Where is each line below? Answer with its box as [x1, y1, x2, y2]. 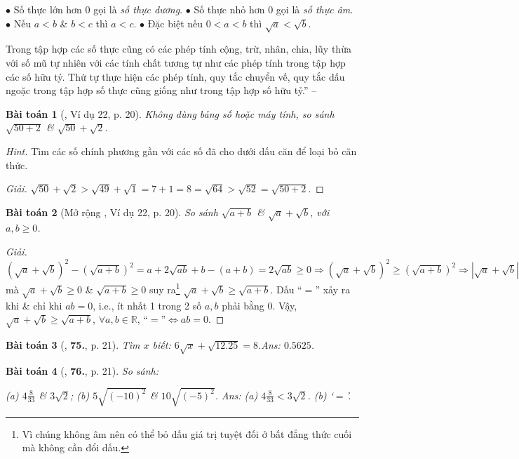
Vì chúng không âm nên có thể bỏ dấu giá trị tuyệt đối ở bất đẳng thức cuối [22, 426, 352, 441]
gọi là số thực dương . [93, 2, 183, 16]
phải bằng [222, 298, 264, 312]
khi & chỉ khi [6, 298, 62, 312]
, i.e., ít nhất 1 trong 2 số [93, 298, 202, 312]
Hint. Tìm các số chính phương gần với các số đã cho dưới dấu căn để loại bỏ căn [6, 143, 357, 158]
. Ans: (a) [215, 387, 258, 402]
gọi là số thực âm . [276, 2, 353, 16]
